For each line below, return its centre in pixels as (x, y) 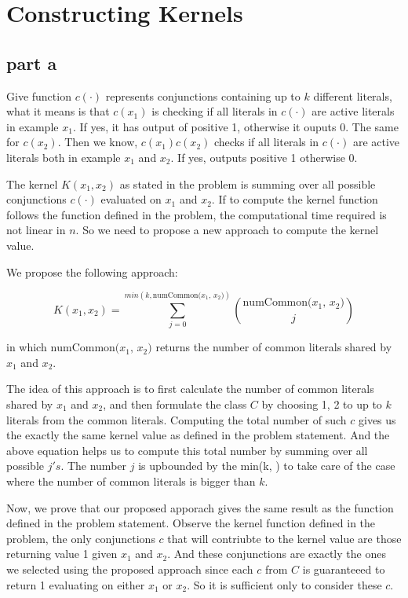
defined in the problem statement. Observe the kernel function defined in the (191, 523)
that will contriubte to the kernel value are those (284, 538)
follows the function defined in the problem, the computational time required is (197, 214)
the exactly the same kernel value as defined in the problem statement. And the (198, 435)
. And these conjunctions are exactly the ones (277, 554)
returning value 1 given (62, 554)
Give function (39, 95)
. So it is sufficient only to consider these (284, 584)
